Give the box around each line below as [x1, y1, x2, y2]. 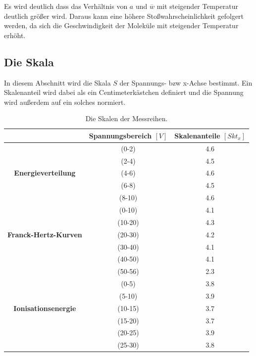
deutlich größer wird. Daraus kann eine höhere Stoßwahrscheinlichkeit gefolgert [4, 10, 244, 21]
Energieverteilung [14, 168, 76, 178]
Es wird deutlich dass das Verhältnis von [4, 1, 128, 11]
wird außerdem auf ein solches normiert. [4, 96, 126, 107]
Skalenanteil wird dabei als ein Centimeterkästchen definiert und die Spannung [4, 87, 244, 97]
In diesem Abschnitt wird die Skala [4, 77, 111, 88]
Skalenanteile [174, 130, 220, 140]
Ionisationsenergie [13, 303, 76, 313]
